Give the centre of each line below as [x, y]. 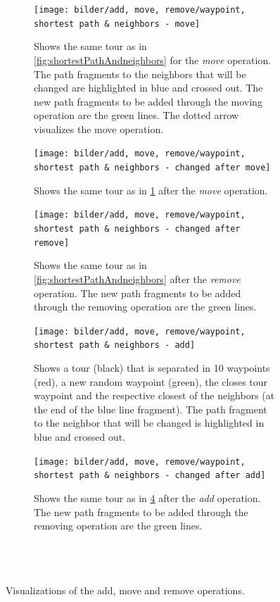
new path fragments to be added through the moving [148, 101]
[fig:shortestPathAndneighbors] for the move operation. [153, 59]
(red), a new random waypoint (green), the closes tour [151, 381]
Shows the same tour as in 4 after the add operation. [147, 497]
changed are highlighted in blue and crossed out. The [148, 88]
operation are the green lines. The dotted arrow [136, 115]
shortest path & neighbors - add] [115, 345]
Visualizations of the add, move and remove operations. [125, 590]
